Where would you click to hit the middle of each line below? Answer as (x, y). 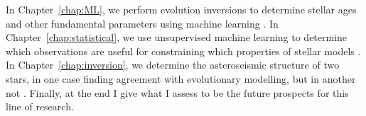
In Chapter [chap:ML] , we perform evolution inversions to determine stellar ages (181, 9)
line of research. (40, 106)
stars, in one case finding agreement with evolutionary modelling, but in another (181, 78)
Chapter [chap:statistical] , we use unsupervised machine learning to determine (177, 37)
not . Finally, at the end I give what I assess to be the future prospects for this (177, 92)
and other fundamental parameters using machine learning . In (142, 23)
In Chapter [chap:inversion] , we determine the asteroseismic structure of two (173, 65)
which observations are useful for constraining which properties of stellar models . (183, 51)
